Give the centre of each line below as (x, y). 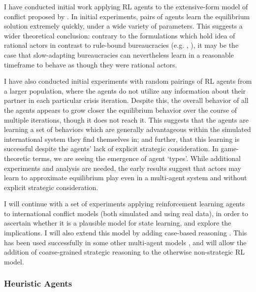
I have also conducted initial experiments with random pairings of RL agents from (128, 81)
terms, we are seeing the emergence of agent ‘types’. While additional (137, 158)
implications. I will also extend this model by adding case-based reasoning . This (126, 233)
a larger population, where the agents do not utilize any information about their (125, 90)
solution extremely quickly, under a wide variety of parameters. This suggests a (123, 26)
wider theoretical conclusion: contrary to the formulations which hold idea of (120, 35)
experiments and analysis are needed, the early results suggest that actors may (123, 168)
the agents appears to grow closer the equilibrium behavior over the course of (121, 110)
